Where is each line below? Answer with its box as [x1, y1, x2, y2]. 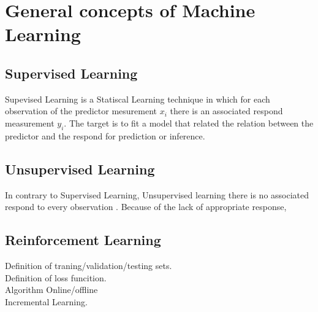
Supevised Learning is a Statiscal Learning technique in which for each [5, 92, 270, 105]
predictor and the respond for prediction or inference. [5, 129, 205, 142]
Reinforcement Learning [5, 230, 161, 249]
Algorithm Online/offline [5, 283, 98, 296]
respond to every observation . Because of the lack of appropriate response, [5, 200, 287, 213]
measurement [5, 116, 55, 129]
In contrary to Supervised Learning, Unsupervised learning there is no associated [5, 188, 309, 201]
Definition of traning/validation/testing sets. [5, 259, 172, 271]
